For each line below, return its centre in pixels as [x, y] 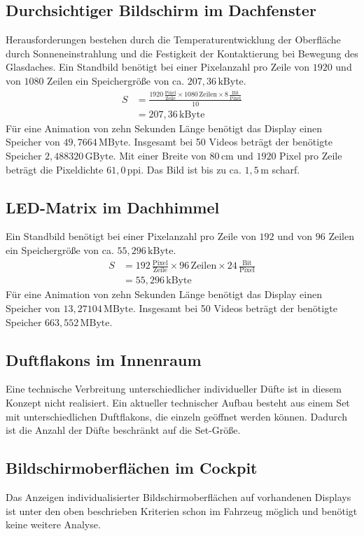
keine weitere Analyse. [53, 524]
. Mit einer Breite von [160, 155]
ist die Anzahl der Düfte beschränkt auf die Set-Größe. [123, 430]
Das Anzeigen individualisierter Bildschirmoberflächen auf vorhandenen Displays [178, 497]
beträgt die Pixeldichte [55, 169]
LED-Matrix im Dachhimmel [113, 207]
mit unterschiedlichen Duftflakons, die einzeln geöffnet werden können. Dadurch [176, 416]
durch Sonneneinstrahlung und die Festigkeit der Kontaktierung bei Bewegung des [182, 53]
